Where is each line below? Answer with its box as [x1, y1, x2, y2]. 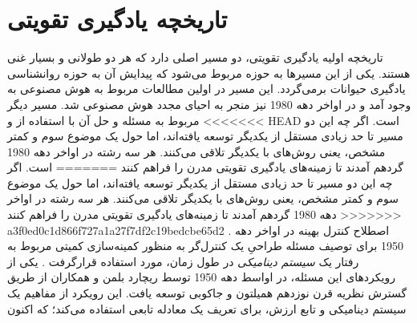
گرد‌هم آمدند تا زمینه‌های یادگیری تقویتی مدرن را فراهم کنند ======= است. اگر [7, 159, 403, 176]
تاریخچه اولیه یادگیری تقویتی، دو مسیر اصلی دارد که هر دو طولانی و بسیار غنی [7, 49, 383, 66]
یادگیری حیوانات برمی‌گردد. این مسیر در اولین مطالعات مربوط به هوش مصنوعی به [7, 80, 406, 97]
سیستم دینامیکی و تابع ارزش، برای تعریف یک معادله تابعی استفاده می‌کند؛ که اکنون [7, 300, 407, 317]
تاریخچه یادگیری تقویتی [7, 2, 228, 35]
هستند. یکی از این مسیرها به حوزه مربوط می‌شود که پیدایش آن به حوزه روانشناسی [7, 64, 411, 81]
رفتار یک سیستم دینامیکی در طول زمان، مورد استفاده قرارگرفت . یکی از [7, 252, 359, 269]
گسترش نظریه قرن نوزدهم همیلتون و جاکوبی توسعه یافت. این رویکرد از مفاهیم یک [7, 285, 407, 301]
